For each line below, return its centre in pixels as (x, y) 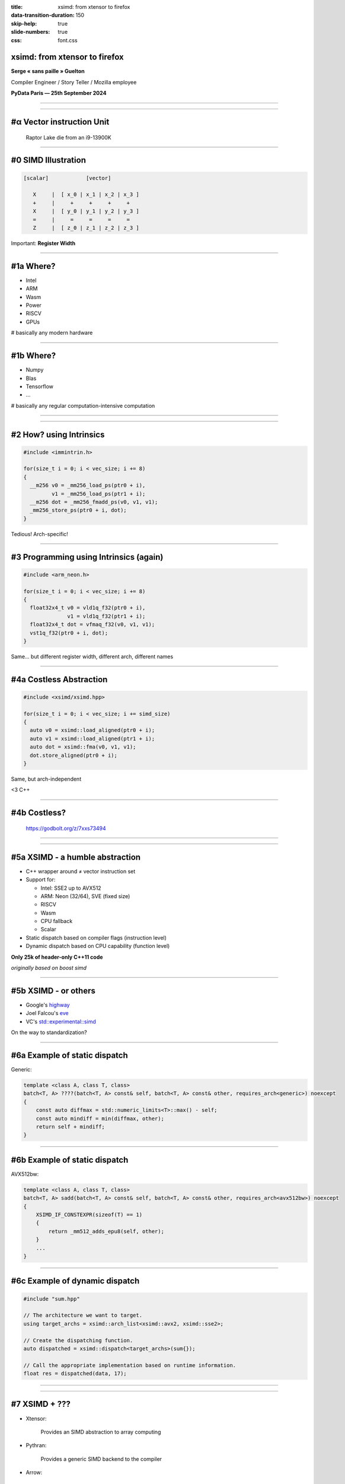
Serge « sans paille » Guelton (48, 71)
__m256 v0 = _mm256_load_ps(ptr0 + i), (88, 486)
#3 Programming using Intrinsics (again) (87, 557)
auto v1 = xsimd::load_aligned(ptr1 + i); (92, 738)
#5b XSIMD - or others (53, 990)
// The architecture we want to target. (83, 1315)
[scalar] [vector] (67, 178)
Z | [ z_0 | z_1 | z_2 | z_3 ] (86, 228)
